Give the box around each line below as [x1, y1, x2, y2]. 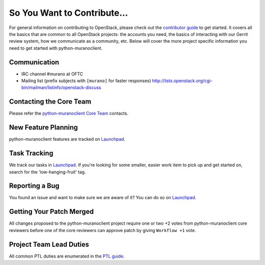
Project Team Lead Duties [9, 240, 89, 248]
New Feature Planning [9, 123, 78, 132]
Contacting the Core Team [9, 97, 92, 106]
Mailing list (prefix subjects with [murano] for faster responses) [21, 78, 152, 84]
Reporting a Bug [9, 182, 60, 190]
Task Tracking [9, 149, 53, 157]
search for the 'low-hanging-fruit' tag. [9, 169, 86, 175]
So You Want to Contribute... [9, 7, 129, 18]
